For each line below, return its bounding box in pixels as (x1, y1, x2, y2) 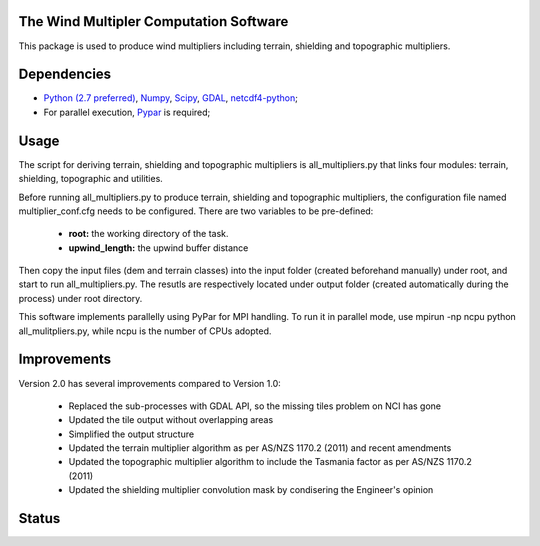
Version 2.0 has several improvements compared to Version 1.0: (18, 377, 282, 389)
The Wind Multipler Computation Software (18, 13, 289, 30)
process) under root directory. (18, 292, 143, 304)
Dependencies (18, 66, 112, 83)
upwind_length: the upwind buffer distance (68, 241, 249, 254)
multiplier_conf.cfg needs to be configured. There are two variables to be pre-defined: (18, 205, 374, 217)
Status (18, 510, 61, 527)
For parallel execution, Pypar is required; (43, 106, 211, 118)
